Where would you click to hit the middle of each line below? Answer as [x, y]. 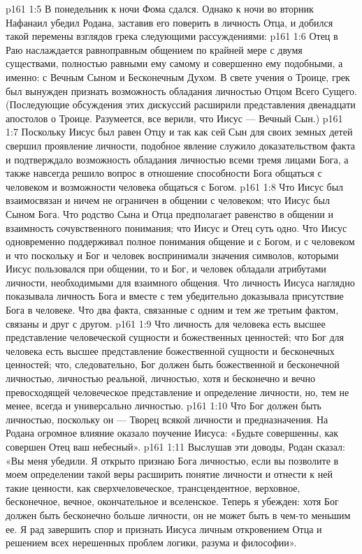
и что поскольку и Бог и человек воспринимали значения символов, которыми [172, 255]
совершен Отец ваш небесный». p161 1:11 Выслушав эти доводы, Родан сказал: [175, 446]
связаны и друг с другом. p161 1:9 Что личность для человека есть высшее [166, 323]
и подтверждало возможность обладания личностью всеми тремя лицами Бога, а [177, 159]
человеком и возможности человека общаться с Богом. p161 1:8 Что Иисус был [175, 186]
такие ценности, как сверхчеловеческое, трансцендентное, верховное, [153, 487]
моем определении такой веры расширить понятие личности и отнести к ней [169, 474]
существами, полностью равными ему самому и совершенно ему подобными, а [174, 63]
